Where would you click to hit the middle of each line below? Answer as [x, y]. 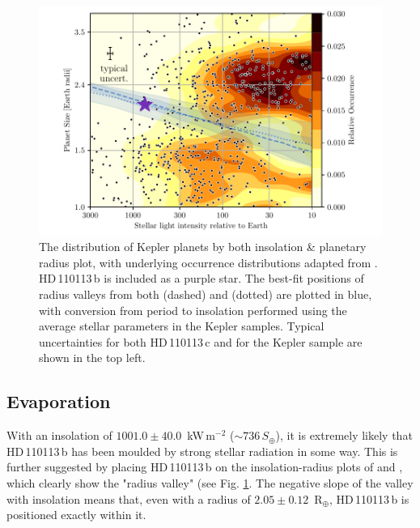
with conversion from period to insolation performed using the [193, 310]
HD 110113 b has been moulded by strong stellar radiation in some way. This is [202, 451]
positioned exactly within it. [76, 515]
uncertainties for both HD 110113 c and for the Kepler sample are [201, 341]
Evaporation [59, 401]
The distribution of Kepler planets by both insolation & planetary [203, 247]
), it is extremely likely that [344, 435]
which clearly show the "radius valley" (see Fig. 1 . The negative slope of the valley [210, 482]
